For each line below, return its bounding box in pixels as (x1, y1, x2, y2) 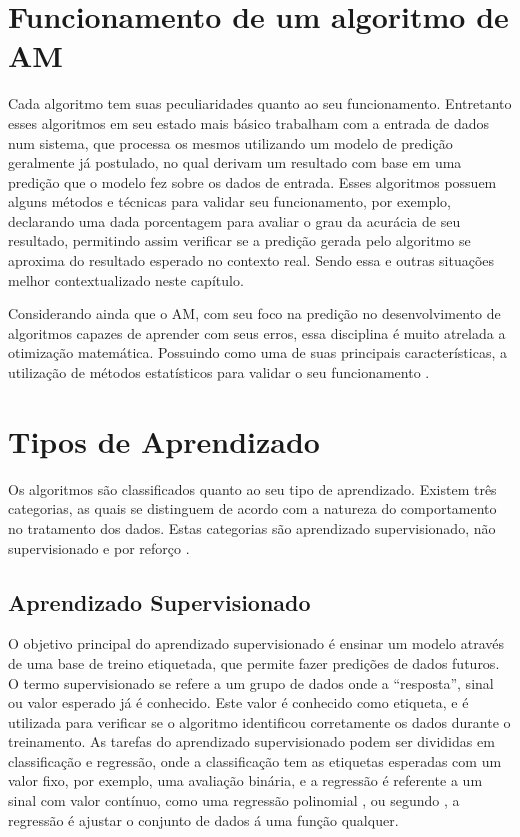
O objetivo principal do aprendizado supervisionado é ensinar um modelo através (8, 633, 504, 654)
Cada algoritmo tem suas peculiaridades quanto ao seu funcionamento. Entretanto (8, 93, 512, 114)
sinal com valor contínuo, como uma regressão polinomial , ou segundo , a (8, 790, 460, 811)
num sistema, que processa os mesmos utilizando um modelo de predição (8, 132, 453, 153)
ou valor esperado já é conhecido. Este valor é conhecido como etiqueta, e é (8, 692, 469, 713)
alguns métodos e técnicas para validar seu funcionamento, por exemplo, (8, 191, 451, 212)
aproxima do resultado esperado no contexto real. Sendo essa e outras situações (8, 250, 495, 271)
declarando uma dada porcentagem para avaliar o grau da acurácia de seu (8, 210, 461, 231)
